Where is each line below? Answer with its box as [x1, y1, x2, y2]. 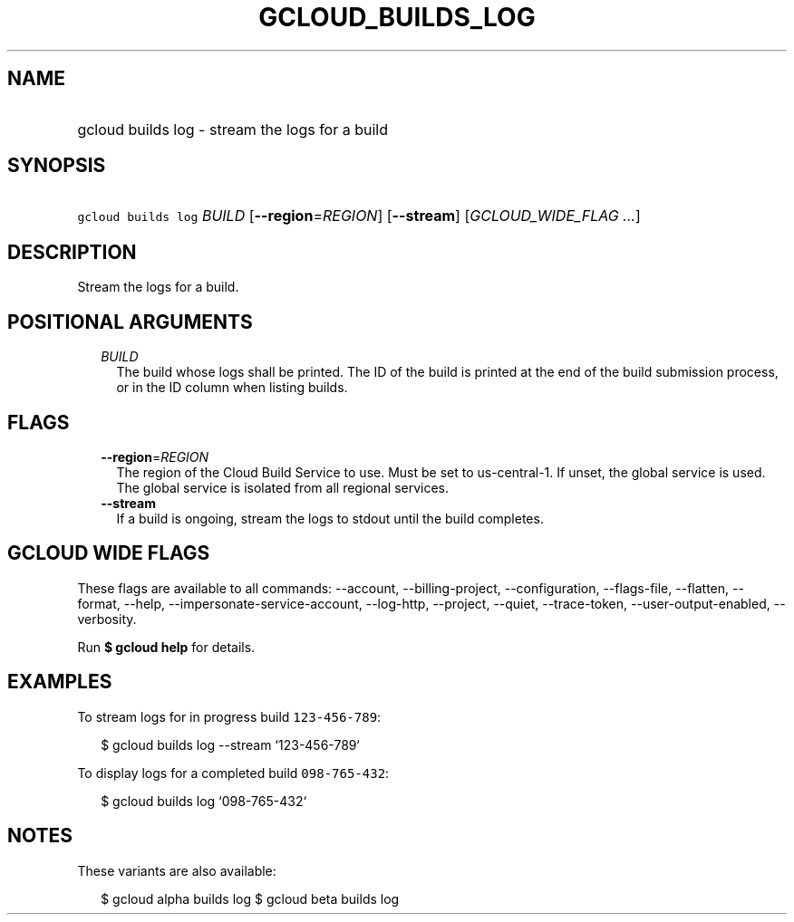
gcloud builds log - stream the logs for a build [77, 120, 388, 139]
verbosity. [77, 610, 137, 627]
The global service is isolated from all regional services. [116, 479, 450, 495]
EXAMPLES [7, 670, 112, 694]
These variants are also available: [77, 862, 276, 879]
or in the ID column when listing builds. [116, 379, 348, 396]
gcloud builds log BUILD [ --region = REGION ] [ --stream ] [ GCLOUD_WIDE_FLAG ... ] [77, 206, 641, 226]
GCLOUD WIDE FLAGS [7, 542, 210, 565]
